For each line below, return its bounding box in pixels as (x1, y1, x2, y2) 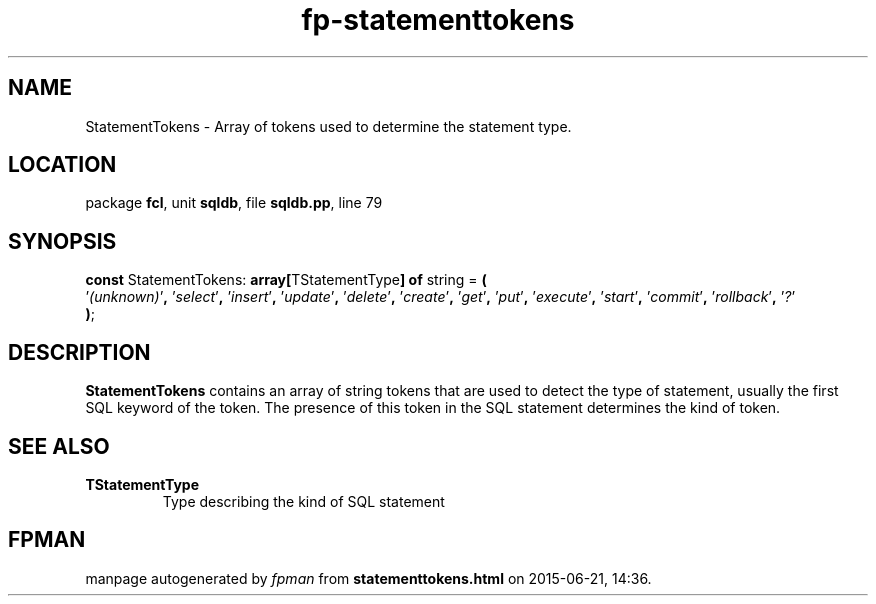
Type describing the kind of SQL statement (162, 492, 445, 510)
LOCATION (8, 152, 117, 178)
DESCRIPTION (8, 339, 151, 365)
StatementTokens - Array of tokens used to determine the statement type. (85, 117, 572, 135)
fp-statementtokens (301, 3, 575, 37)
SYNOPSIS (8, 228, 117, 254)
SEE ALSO (8, 433, 110, 459)
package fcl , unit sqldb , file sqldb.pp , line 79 (85, 194, 383, 212)
